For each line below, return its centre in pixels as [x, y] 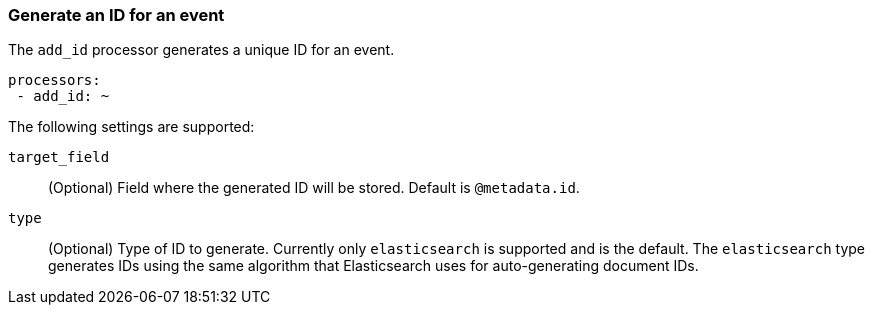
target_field [59, 157]
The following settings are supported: [131, 127]
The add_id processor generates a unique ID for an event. [201, 50]
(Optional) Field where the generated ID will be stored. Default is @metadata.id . [314, 188]
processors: [54, 80]
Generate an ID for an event [116, 15]
